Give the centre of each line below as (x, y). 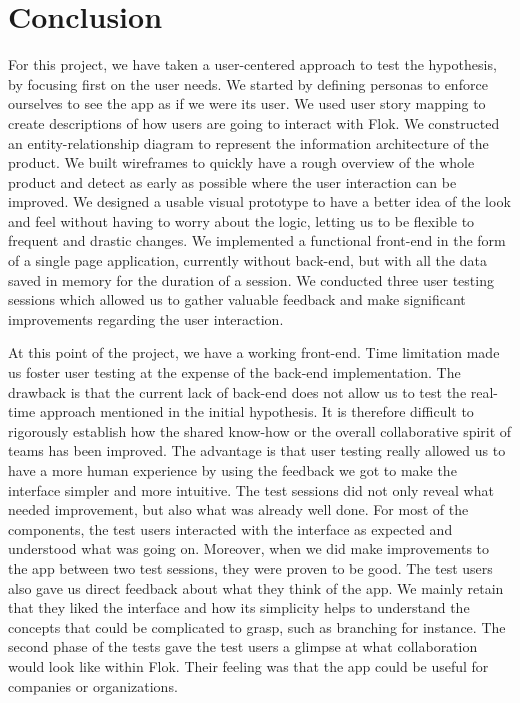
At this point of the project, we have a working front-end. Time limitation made (254, 352)
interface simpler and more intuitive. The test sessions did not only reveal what (251, 489)
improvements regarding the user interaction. (146, 318)
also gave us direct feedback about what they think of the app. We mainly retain (256, 587)
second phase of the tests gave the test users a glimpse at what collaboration (243, 646)
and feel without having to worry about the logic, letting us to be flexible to (241, 220)
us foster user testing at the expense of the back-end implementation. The (234, 372)
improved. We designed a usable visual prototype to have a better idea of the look (259, 201)
